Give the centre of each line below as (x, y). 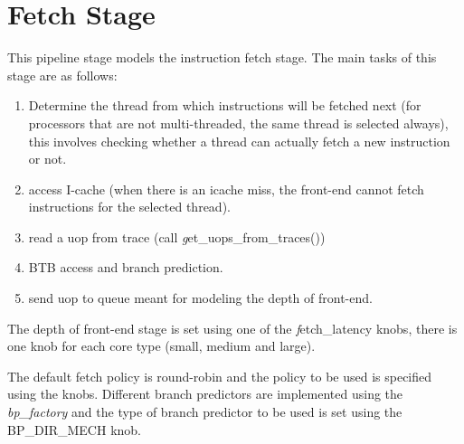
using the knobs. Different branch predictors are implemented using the (205, 394)
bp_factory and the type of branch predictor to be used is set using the (205, 412)
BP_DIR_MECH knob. (74, 429)
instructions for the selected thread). (129, 207)
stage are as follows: (62, 75)
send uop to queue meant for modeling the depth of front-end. (200, 298)
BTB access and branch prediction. (126, 267)
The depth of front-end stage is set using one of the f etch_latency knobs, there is (232, 328)
